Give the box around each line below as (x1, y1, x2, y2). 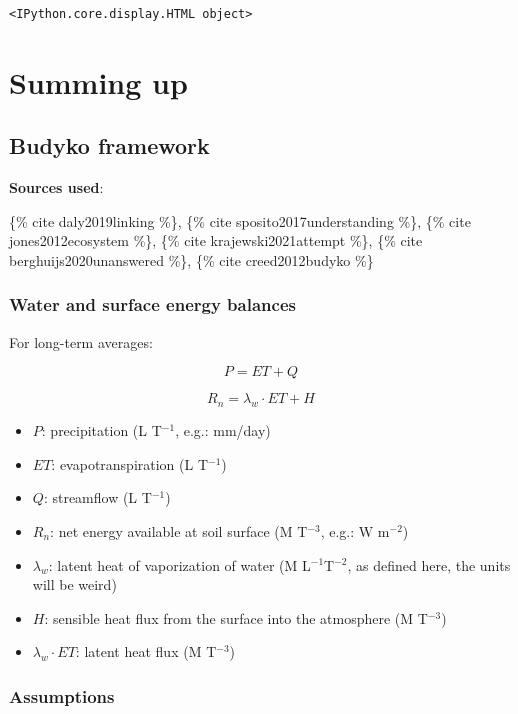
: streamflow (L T (43, 487, 152, 508)
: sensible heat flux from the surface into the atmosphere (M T (44, 607, 428, 628)
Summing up (9, 61, 188, 102)
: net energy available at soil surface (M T (50, 520, 308, 541)
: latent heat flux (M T (75, 641, 217, 662)
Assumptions (9, 683, 115, 708)
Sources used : (9, 177, 104, 198)
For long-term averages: (9, 331, 153, 352)
